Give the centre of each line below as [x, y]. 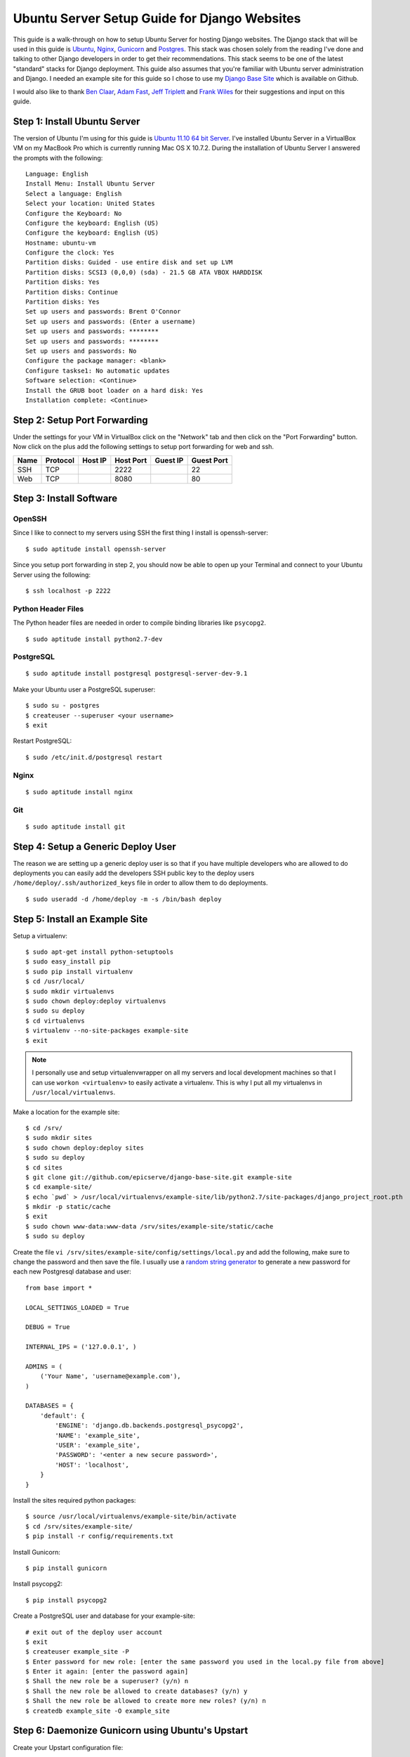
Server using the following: [52, 575]
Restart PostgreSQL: [42, 741]
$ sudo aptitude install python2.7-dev [94, 639]
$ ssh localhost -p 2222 [68, 591]
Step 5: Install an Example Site [80, 919]
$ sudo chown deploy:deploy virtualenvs [96, 1001]
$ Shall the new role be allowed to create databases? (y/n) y [137, 1691]
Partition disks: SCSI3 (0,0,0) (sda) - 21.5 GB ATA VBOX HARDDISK [144, 272]
